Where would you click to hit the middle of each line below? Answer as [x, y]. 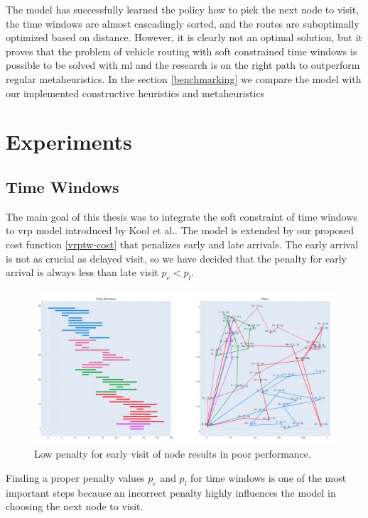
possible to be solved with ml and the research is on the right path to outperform [183, 65]
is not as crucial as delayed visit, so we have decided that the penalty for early [176, 258]
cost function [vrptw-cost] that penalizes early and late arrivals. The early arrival [182, 244]
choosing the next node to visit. [75, 506]
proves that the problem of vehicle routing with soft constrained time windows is [182, 51]
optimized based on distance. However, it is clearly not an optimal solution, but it [184, 37]
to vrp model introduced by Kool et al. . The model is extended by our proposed [180, 230]
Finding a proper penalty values [75, 478]
